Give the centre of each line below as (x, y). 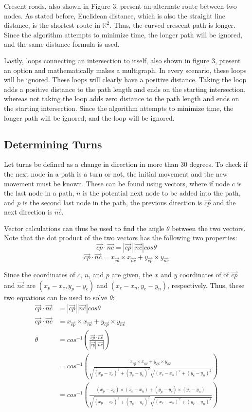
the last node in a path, (39, 193)
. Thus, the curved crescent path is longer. (172, 25)
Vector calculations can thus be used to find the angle (84, 228)
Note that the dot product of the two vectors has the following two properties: (121, 238)
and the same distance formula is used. (62, 44)
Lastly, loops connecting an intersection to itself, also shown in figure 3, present (122, 60)
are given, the (132, 275)
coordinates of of (204, 275)
